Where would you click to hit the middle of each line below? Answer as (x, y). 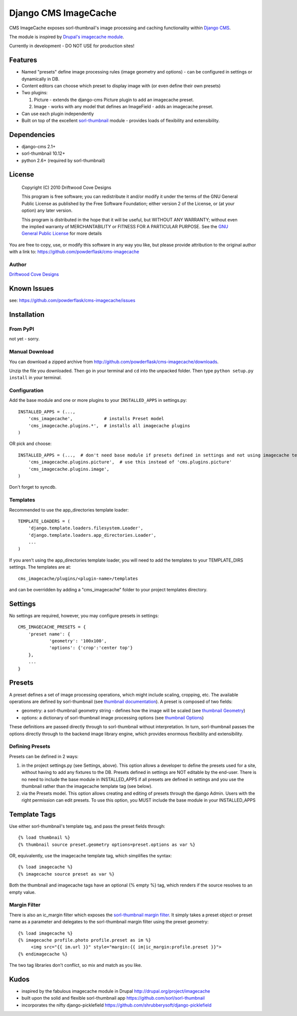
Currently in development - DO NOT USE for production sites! (72, 46)
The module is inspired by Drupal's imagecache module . (67, 37)
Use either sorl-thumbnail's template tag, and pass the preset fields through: (87, 826)
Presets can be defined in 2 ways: (44, 756)
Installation (27, 315)
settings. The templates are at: (40, 567)
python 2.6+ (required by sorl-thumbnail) (63, 160)
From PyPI (22, 329)
